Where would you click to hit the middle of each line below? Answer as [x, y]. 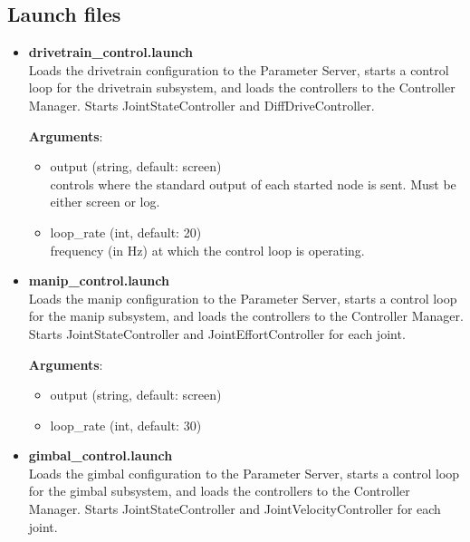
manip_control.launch [99, 281]
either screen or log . [105, 202]
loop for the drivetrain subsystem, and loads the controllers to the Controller [242, 87]
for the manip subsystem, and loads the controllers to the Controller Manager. [246, 316]
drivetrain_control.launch [110, 52]
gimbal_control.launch [101, 455]
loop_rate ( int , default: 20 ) [126, 232]
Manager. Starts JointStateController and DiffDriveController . [201, 105]
